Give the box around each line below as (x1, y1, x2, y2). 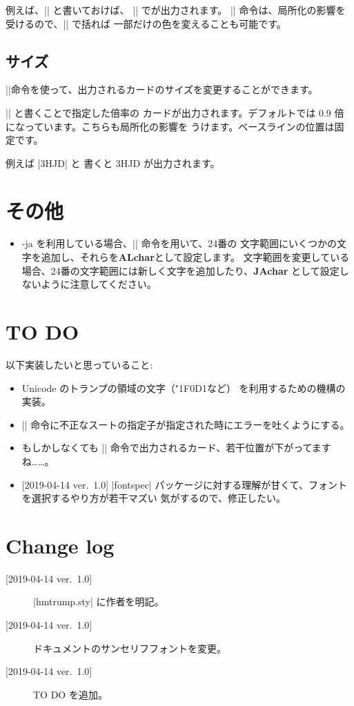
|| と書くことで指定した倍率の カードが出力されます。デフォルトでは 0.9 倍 (6, 105, 344, 119)
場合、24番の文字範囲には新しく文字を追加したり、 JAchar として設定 (21, 263, 340, 277)
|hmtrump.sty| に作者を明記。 (33, 594, 164, 609)
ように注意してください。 (41, 277, 157, 291)
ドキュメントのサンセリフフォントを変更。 (33, 640, 226, 655)
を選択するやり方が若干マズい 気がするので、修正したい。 (21, 491, 286, 505)
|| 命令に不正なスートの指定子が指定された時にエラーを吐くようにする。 (21, 417, 350, 431)
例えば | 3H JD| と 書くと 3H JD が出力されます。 (6, 155, 220, 170)
